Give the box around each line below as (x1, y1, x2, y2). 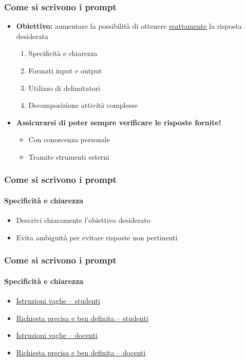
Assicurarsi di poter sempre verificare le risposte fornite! (16, 117, 221, 127)
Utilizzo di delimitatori (28, 82, 101, 93)
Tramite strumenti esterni (28, 151, 109, 162)
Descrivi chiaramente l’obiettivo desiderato (16, 215, 150, 225)
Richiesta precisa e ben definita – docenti (16, 347, 146, 357)
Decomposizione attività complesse (28, 100, 138, 110)
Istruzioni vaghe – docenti (16, 330, 98, 340)
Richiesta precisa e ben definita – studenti (16, 312, 148, 323)
